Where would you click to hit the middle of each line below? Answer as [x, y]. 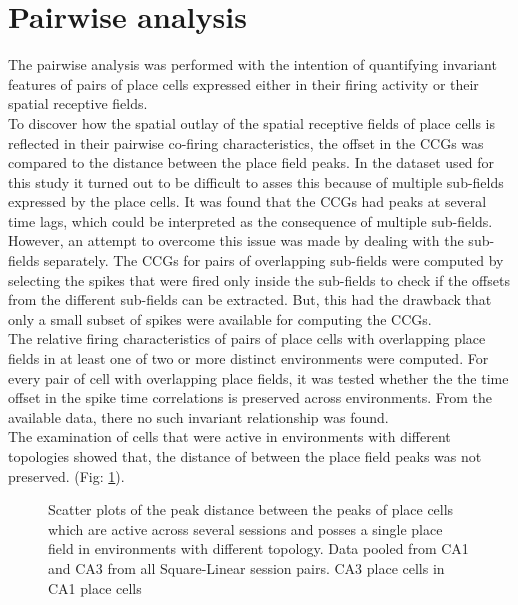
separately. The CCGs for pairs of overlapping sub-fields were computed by [273, 260]
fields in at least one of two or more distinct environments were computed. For [248, 358]
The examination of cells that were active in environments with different [229, 436]
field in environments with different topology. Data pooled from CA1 [258, 548]
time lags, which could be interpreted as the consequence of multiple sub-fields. [250, 220]
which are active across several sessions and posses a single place [245, 528]
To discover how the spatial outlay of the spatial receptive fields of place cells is [251, 122]
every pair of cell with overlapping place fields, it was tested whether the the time [258, 377]
